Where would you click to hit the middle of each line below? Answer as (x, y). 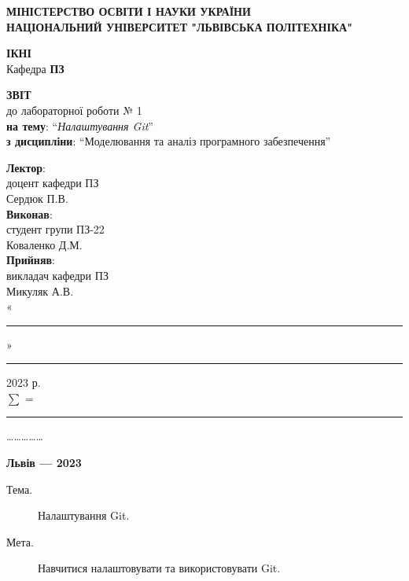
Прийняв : (31, 260)
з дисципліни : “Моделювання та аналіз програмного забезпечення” (169, 141)
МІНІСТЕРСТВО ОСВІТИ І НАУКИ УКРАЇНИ (129, 11)
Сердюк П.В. (37, 198)
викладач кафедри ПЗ (57, 275)
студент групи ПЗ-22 (55, 229)
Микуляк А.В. (40, 290)
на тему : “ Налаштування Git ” (80, 125)
